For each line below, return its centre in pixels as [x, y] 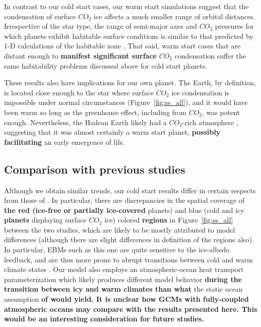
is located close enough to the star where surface [79, 92]
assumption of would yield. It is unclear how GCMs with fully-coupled [126, 299]
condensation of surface [40, 16]
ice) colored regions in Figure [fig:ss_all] [169, 220]
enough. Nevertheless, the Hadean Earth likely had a [85, 122]
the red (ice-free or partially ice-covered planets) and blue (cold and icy [124, 210]
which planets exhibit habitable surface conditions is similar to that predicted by [129, 36]
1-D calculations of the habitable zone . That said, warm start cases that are [122, 46]
